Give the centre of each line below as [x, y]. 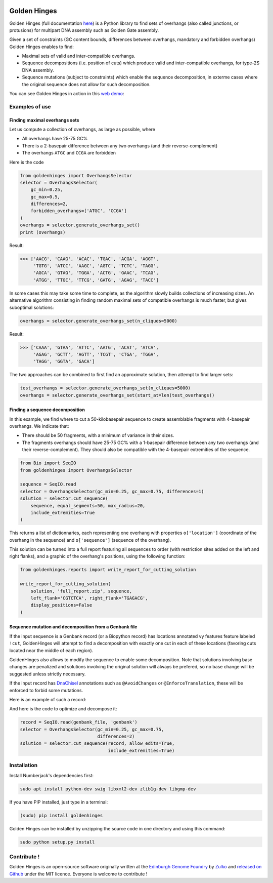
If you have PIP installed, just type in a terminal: [59, 802]
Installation [24, 766]
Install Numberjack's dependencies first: [51, 775]
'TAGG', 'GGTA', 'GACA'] [64, 362]
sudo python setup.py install [57, 842]
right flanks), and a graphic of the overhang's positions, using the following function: [97, 556]
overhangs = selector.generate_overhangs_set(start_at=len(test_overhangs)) [117, 395]
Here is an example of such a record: [48, 699]
